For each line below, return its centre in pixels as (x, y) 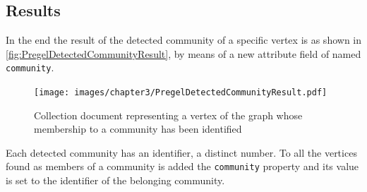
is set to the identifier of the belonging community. (115, 180)
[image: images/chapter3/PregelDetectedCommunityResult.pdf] (181, 93)
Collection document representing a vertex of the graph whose (168, 115)
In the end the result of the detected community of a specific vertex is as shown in (184, 40)
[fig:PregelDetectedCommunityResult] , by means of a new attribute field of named (183, 53)
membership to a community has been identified (138, 129)
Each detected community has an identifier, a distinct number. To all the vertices (181, 152)
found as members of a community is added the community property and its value (182, 166)
